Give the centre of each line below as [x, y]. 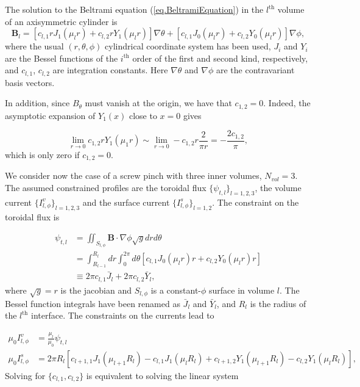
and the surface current [126, 202]
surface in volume [242, 290]
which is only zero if [42, 154]
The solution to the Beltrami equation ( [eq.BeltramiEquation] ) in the [134, 9]
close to [143, 115]
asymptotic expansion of [50, 115]
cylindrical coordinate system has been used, [188, 46]
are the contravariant [255, 70]
